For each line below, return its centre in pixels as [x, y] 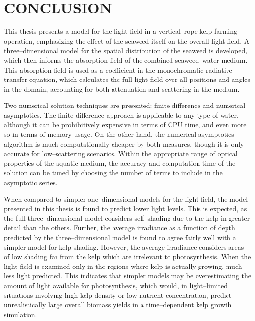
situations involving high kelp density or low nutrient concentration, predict [118, 295]
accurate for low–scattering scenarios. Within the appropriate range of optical [121, 153]
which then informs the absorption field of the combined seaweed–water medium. [126, 60]
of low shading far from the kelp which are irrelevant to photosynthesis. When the [127, 256]
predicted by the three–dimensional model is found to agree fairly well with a [120, 237]
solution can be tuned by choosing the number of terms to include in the [113, 173]
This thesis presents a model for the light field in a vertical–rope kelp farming [121, 31]
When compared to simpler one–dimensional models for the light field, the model [126, 199]
